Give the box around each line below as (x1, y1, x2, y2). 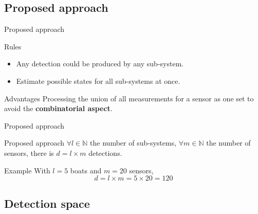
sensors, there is (4, 147, 54, 158)
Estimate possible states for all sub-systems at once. (16, 75, 180, 86)
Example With (4, 165, 50, 175)
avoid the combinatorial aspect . (4, 103, 113, 114)
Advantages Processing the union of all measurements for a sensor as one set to (4, 93, 254, 103)
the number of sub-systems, (90, 137, 177, 148)
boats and (70, 165, 102, 175)
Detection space (4, 195, 90, 211)
